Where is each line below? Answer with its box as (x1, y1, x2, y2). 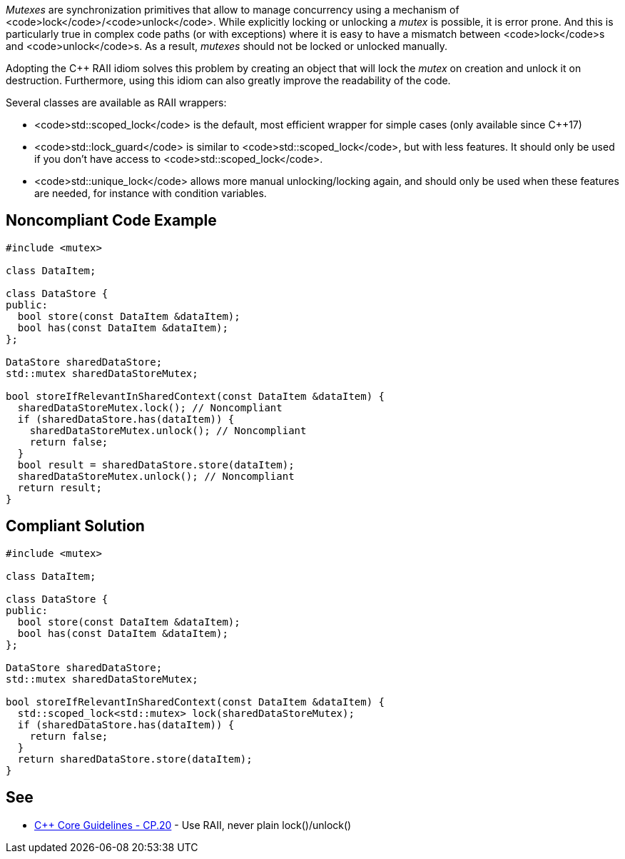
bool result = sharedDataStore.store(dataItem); (17, 458, 295, 471)
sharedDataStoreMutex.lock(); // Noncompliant (17, 401, 283, 413)
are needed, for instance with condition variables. (34, 187, 267, 199)
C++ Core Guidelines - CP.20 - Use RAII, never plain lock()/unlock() (34, 818, 352, 831)
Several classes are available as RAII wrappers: (6, 96, 227, 109)
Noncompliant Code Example (6, 211, 217, 230)
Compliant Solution (6, 517, 145, 536)
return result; (17, 481, 102, 493)
